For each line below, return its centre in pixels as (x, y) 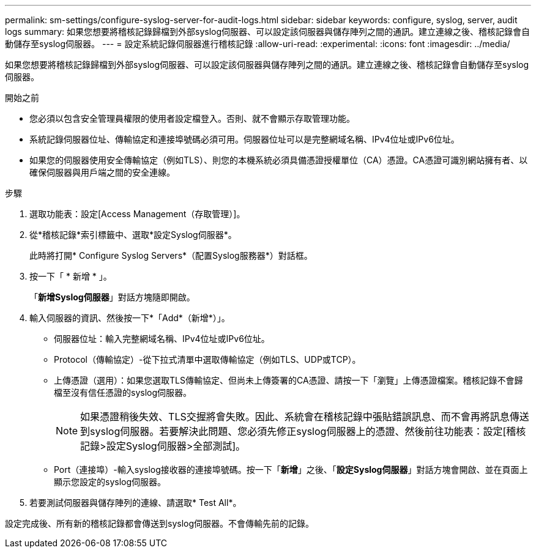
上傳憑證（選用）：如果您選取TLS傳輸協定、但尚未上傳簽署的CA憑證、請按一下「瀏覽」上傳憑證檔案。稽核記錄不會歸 (288, 380)
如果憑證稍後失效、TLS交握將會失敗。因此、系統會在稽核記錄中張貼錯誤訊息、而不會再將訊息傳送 (305, 417)
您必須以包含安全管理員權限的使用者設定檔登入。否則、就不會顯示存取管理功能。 (192, 118)
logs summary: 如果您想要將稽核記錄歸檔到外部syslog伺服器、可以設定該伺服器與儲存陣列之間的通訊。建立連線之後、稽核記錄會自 (268, 32)
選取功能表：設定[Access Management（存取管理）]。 (137, 214)
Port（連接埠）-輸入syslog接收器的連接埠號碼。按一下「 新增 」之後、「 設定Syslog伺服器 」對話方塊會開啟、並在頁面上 (291, 469)
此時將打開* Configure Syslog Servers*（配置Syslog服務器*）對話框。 (171, 255)
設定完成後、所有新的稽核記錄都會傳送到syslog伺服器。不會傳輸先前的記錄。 (160, 523)
